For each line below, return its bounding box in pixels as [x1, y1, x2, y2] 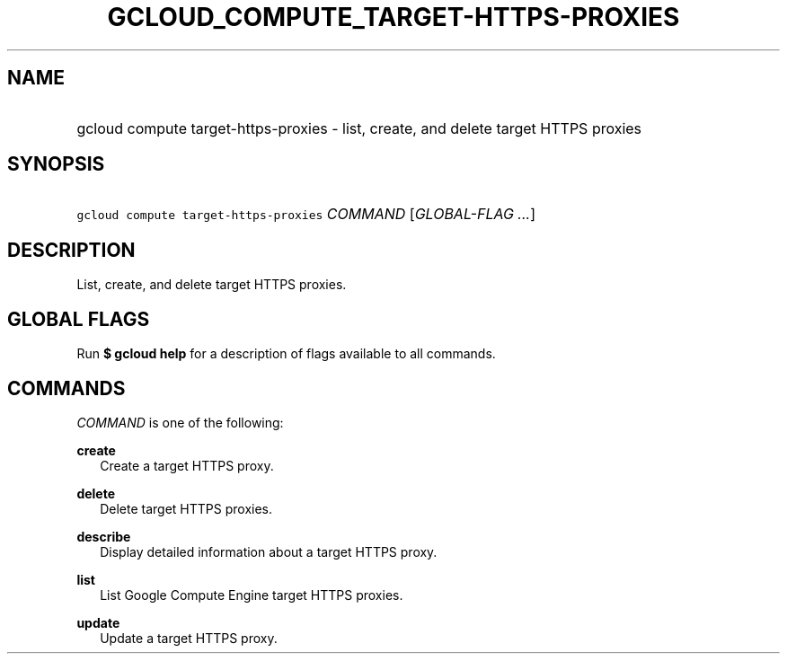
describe [76, 528, 131, 544]
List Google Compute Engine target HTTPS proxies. [100, 586, 403, 603]
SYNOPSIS [7, 153, 105, 176]
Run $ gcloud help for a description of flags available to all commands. [76, 346, 496, 362]
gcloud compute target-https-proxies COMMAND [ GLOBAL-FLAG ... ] [76, 205, 536, 224]
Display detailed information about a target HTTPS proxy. [100, 543, 438, 560]
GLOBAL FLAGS [7, 307, 150, 330]
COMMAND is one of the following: [76, 414, 284, 430]
